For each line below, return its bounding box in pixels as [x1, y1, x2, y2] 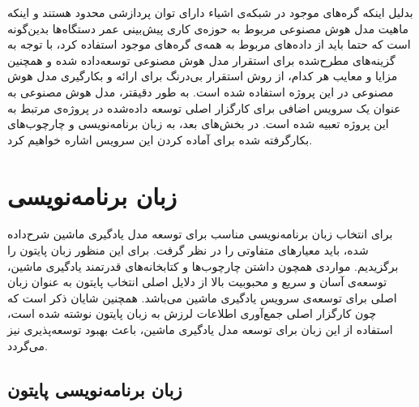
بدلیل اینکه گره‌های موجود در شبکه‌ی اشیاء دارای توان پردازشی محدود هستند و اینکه [7, 4, 413, 20]
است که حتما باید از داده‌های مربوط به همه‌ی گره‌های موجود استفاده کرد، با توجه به [7, 36, 411, 53]
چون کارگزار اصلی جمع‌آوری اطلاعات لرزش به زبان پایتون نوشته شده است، [7, 305, 377, 322]
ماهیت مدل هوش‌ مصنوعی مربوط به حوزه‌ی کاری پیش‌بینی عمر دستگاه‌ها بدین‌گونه [7, 19, 408, 36]
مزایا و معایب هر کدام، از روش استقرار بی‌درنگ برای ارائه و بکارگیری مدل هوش [7, 67, 398, 84]
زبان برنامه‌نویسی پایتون [7, 376, 182, 401]
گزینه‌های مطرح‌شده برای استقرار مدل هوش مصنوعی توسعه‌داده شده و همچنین [7, 51, 395, 68]
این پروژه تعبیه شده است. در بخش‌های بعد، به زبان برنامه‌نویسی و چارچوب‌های [7, 115, 389, 132]
